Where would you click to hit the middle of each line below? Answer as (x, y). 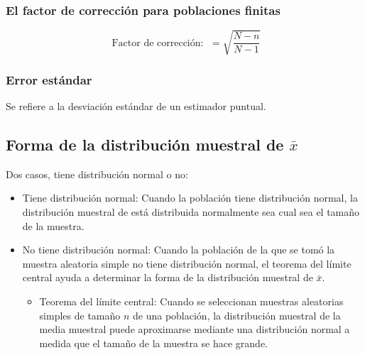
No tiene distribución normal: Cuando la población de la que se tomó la (179, 250)
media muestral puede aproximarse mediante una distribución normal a (195, 329)
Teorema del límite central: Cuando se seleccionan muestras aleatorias (191, 301)
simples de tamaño (80, 315)
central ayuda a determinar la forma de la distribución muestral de (168, 277)
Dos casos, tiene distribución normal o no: (97, 174)
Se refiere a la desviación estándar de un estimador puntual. (136, 105)
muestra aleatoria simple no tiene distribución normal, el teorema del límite (187, 263)
